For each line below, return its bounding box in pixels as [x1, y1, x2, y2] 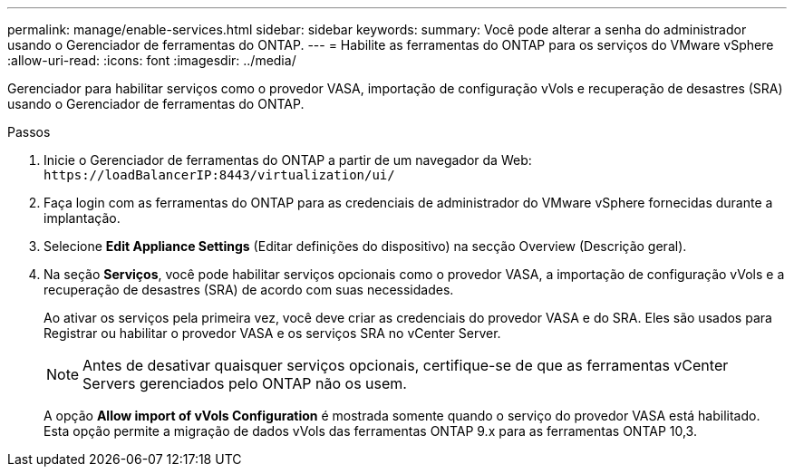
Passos [7, 124, 51, 140]
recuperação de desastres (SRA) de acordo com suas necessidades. [44, 282, 454, 297]
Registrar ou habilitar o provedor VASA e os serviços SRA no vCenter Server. [44, 325, 501, 341]
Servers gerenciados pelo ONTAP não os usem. [82, 374, 407, 392]
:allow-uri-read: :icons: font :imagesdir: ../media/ [7, 53, 296, 68]
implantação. [44, 210, 121, 226]
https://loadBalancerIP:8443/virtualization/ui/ [44, 168, 395, 182]
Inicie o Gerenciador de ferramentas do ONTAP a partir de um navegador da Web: [44, 152, 532, 168]
